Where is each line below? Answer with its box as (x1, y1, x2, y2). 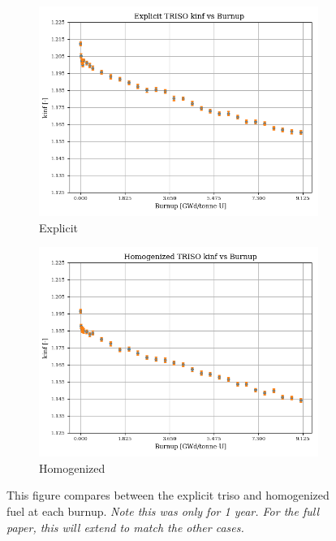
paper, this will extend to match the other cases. (6, 518, 244, 535)
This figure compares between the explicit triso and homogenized (6, 487, 330, 504)
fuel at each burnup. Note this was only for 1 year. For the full (6, 502, 320, 519)
